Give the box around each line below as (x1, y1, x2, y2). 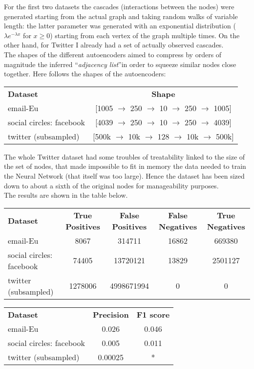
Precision (92, 308, 129, 320)
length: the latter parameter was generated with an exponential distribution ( (4, 21, 236, 31)
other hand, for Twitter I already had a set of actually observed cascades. (4, 40, 224, 50)
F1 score (136, 308, 170, 320)
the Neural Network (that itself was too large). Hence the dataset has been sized (4, 170, 245, 181)
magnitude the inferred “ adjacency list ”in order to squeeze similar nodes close (4, 59, 236, 69)
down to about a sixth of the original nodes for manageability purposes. (4, 180, 219, 190)
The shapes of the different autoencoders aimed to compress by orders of (4, 49, 222, 59)
